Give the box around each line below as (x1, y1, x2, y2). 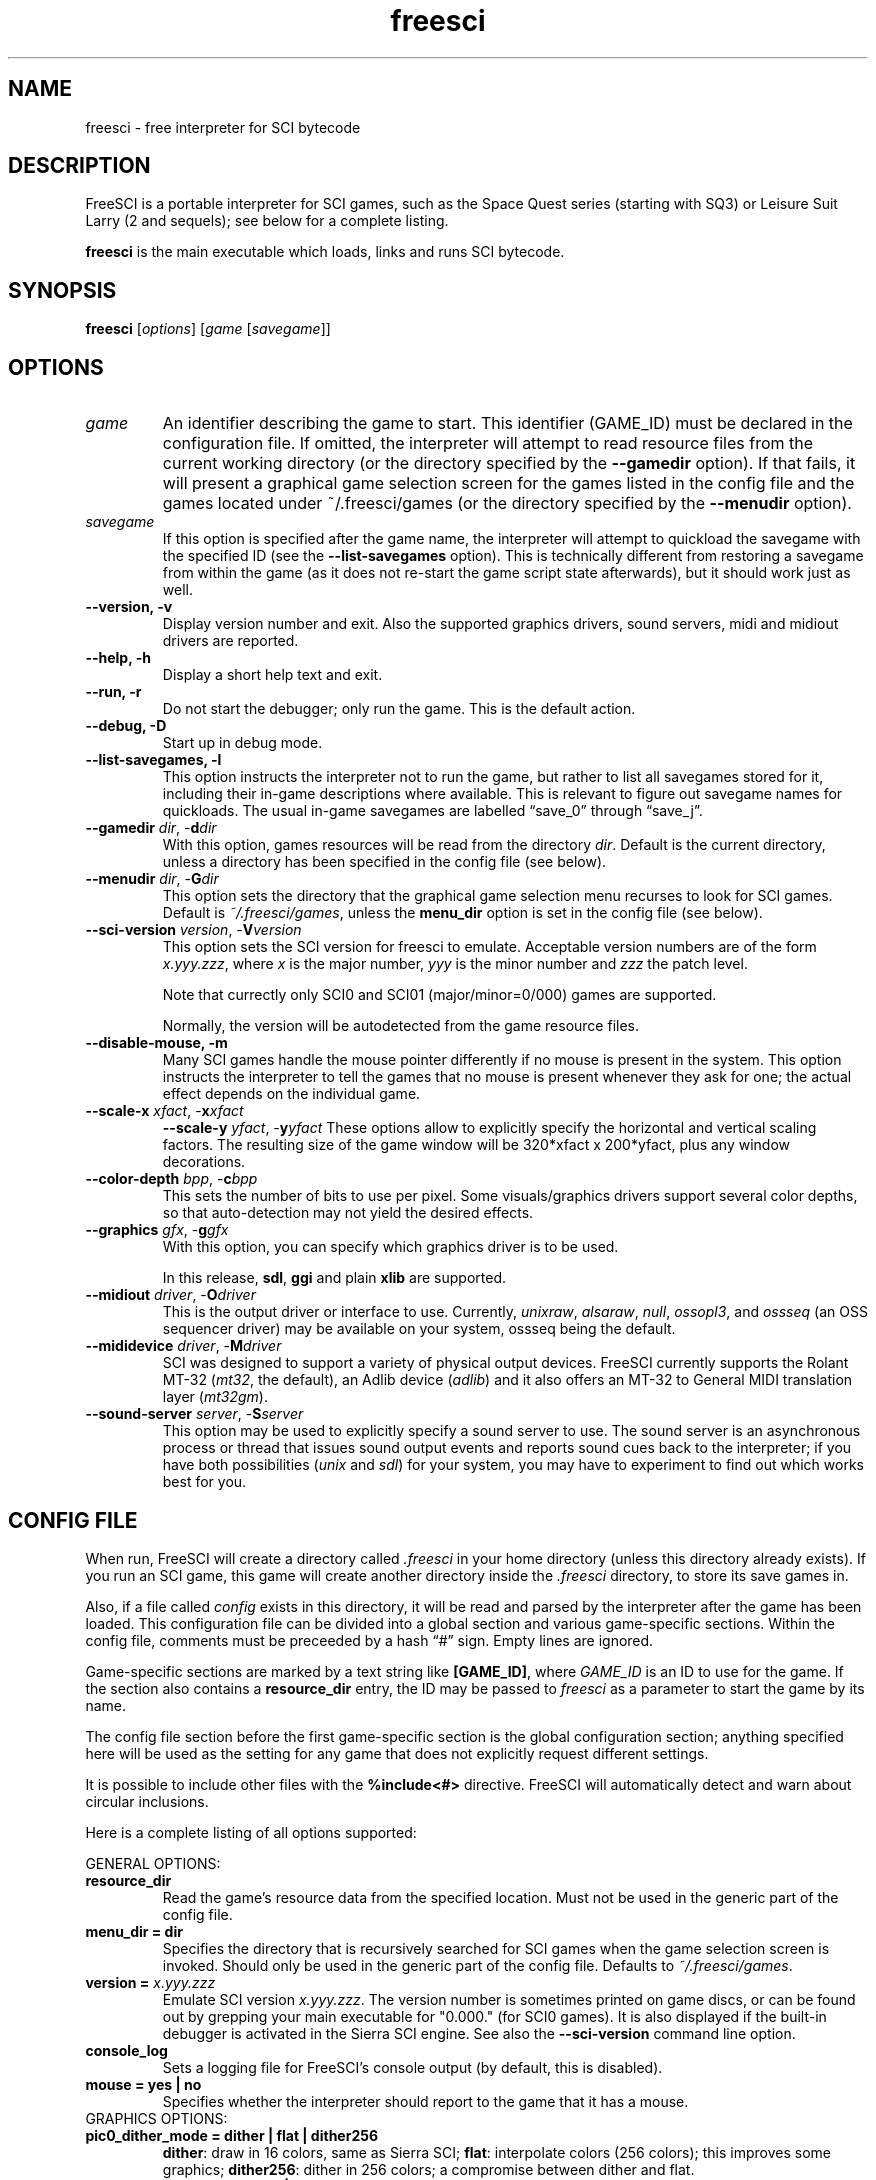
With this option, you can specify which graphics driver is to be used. (162, 1238, 619, 1256)
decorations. (162, 1153, 246, 1171)
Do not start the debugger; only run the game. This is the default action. (162, 700, 636, 718)
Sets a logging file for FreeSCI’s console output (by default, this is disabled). (162, 2058, 663, 2076)
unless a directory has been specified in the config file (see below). (162, 853, 607, 871)
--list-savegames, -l (85, 751, 222, 769)
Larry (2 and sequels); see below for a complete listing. (85, 212, 449, 230)
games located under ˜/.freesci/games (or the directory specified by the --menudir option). (162, 493, 852, 514)
